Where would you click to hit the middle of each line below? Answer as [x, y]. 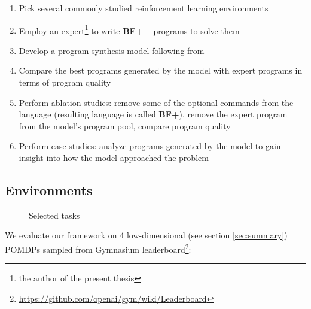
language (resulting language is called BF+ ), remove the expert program [153, 114]
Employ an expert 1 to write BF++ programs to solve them [129, 29]
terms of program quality [65, 82]
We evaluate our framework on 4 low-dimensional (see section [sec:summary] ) [146, 235]
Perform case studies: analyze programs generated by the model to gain [150, 146]
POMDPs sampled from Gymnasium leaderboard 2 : [98, 248]
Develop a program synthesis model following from [112, 50]
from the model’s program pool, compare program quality [125, 125]
